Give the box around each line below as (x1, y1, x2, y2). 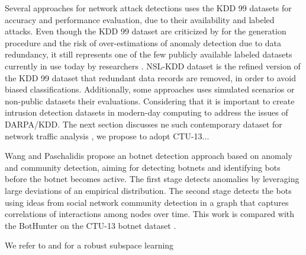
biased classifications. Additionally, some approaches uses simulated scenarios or (5, 83, 295, 95)
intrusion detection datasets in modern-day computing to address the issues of (5, 106, 288, 119)
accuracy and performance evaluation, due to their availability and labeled (5, 13, 275, 26)
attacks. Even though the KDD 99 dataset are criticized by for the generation (5, 25, 286, 37)
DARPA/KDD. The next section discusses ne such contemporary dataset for (5, 117, 282, 130)
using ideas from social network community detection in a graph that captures (5, 196, 289, 208)
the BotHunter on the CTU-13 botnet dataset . (5, 219, 176, 231)
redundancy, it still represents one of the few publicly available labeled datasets (5, 48, 292, 60)
